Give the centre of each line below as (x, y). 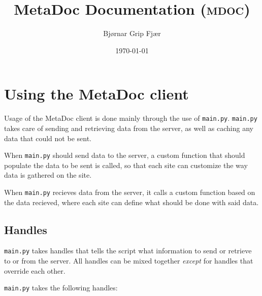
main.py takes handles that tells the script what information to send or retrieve (128, 251)
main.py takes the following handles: (61, 288)
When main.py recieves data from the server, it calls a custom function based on (130, 192)
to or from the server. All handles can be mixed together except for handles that (129, 261)
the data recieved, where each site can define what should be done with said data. (132, 202)
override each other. (35, 270)
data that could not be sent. (48, 138)
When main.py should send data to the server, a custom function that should (125, 155)
